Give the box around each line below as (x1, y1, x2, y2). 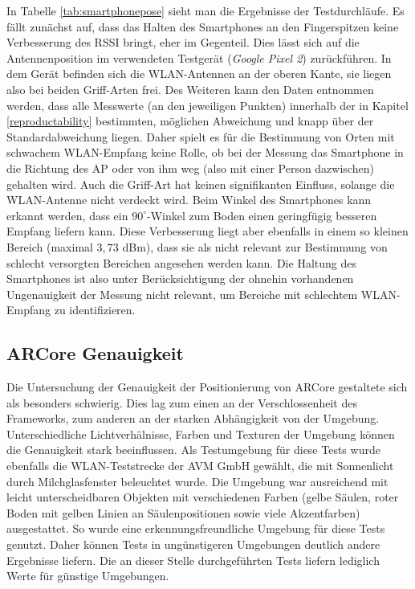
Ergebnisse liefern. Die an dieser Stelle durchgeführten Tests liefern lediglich (6, 551, 380, 568)
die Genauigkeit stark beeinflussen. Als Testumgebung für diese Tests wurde (6, 441, 380, 458)
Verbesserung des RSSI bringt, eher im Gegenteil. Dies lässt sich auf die (6, 34, 360, 51)
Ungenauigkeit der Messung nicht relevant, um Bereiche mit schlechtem (6, 285, 358, 302)
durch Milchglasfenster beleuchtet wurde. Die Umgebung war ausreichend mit (6, 472, 389, 489)
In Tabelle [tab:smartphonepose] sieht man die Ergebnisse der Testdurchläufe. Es (6, 2, 405, 18)
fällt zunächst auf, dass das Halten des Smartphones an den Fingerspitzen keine (6, 18, 399, 35)
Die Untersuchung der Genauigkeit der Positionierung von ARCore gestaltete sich (6, 378, 408, 395)
